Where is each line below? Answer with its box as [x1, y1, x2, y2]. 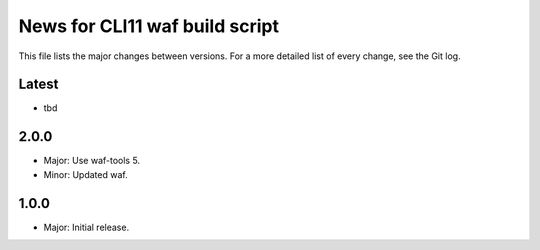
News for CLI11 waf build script [18, 15, 280, 37]
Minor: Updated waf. [43, 168, 129, 180]
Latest [18, 76, 59, 93]
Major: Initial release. [43, 221, 130, 233]
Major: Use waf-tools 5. [43, 155, 140, 167]
